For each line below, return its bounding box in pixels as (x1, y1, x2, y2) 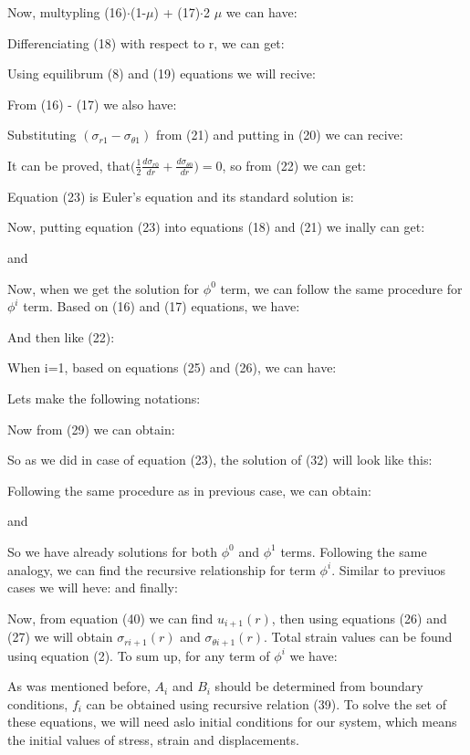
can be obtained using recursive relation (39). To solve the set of (86, 694, 446, 713)
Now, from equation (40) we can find (7, 608, 214, 627)
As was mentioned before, (7, 676, 151, 696)
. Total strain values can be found (263, 627, 453, 646)
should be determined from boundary (214, 676, 423, 696)
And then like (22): (7, 327, 115, 346)
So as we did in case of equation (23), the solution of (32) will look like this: (7, 450, 433, 469)
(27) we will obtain (7, 627, 113, 646)
